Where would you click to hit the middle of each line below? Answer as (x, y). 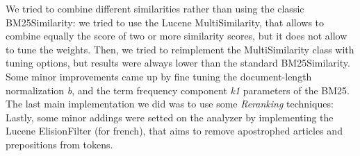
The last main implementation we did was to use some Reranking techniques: (170, 104)
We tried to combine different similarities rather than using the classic (155, 8)
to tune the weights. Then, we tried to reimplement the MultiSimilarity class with (180, 49)
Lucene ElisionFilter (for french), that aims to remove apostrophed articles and (174, 131)
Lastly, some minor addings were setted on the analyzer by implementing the (170, 117)
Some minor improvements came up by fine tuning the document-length (159, 76)
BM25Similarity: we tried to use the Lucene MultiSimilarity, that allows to (165, 22)
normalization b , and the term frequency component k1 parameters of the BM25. (178, 90)
